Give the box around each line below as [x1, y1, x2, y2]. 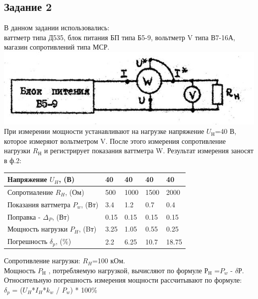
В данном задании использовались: [4, 22, 110, 33]
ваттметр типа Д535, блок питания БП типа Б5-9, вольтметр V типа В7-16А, [4, 32, 235, 42]
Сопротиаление [7, 186, 53, 197]
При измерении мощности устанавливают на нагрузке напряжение [4, 126, 204, 136]
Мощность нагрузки [7, 224, 68, 234]
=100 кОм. [92, 255, 126, 266]
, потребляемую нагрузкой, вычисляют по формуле [48, 265, 202, 275]
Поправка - [7, 211, 41, 222]
